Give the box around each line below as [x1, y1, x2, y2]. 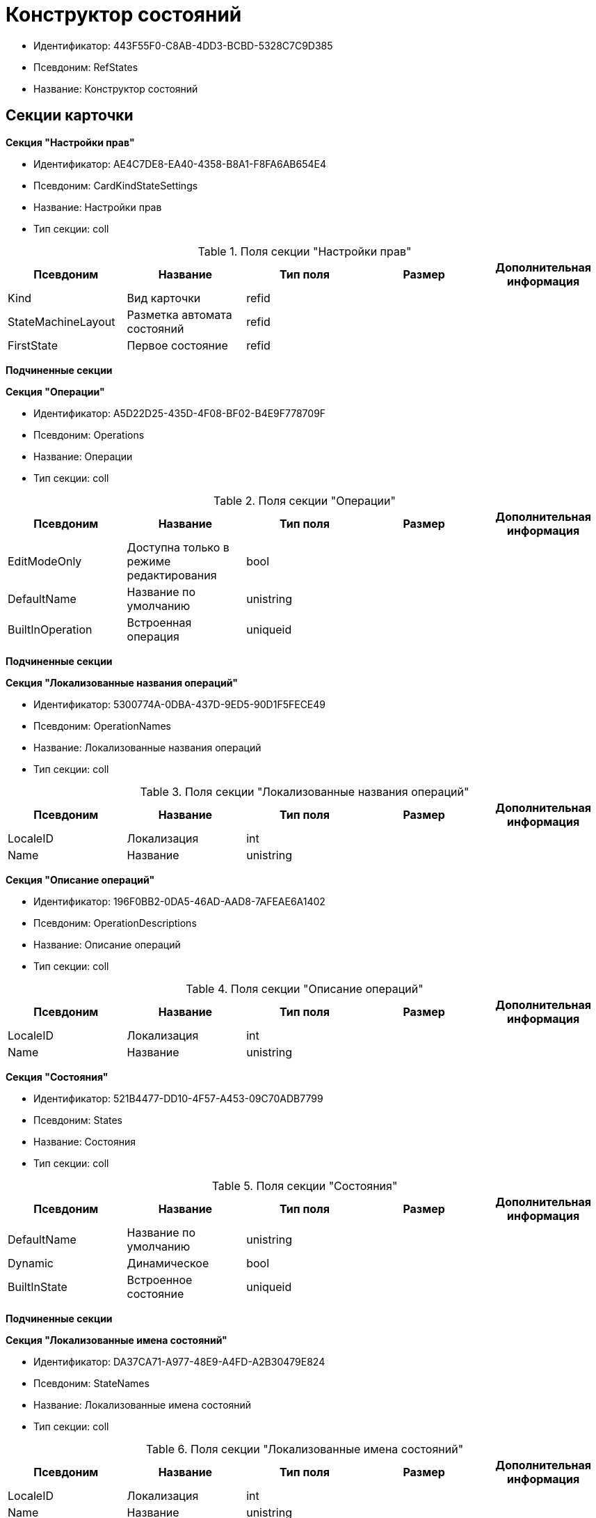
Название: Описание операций [33, 938, 181, 950]
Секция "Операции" [6, 385, 105, 398]
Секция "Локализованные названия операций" [6, 676, 238, 689]
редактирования [127, 568, 217, 582]
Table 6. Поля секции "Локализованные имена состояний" [145, 1441, 464, 1456]
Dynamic [8, 1255, 54, 1270]
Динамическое [127, 1255, 209, 1270]
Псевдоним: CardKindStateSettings [33, 179, 198, 191]
